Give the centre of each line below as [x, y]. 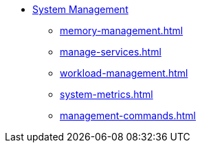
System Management [80, 9]
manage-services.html [111, 52]
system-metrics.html [106, 94]
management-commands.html [128, 115]
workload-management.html [124, 73]
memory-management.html [122, 30]
